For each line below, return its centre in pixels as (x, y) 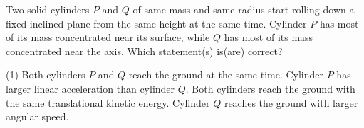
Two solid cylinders (48, 9)
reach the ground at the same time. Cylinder (226, 75)
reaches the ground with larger (291, 102)
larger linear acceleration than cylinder (90, 88)
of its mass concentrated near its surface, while (108, 37)
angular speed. (37, 116)
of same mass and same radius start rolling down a (244, 9)
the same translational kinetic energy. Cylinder (108, 102)
